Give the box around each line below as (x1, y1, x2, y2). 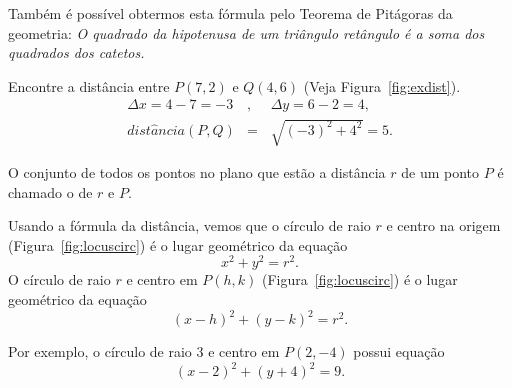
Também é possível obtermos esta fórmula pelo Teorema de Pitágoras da (8, 3, 453, 23)
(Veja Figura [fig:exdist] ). (303, 75, 461, 96)
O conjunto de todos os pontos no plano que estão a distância (8, 161, 386, 182)
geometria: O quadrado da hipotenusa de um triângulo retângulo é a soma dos (8, 22, 485, 43)
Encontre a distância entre (8, 75, 170, 96)
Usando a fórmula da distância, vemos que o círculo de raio (8, 215, 371, 236)
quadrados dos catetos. (8, 42, 145, 63)
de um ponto (401, 161, 480, 182)
